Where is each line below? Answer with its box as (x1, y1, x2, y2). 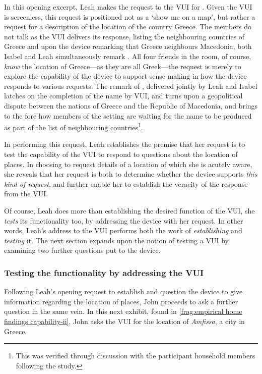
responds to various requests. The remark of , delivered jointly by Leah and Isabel (4, 80, 257, 91)
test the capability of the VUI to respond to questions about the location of (4, 148, 238, 159)
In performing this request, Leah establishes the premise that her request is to (4, 139, 245, 149)
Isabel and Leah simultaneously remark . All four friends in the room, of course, (4, 50, 251, 61)
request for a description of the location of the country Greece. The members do (4, 21, 251, 32)
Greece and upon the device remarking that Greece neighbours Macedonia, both (4, 41, 252, 51)
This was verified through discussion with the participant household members (16, 350, 255, 361)
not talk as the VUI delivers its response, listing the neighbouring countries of (4, 31, 245, 41)
